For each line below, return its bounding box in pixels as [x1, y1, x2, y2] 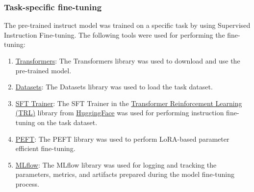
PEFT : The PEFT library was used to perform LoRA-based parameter [15, 133, 229, 144]
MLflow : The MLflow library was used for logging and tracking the [15, 159, 217, 170]
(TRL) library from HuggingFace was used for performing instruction [15, 107, 224, 118]
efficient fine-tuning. [15, 143, 76, 153]
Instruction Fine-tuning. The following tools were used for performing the [4, 29, 225, 40]
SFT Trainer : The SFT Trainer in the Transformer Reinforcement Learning [15, 98, 242, 108]
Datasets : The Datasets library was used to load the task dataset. [15, 82, 213, 92]
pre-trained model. [15, 65, 72, 75]
